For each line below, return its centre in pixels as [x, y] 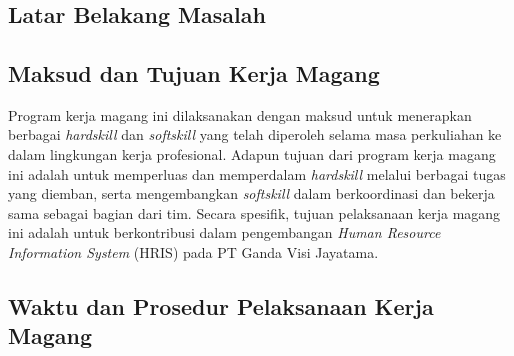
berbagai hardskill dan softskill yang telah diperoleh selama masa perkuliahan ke [255, 134]
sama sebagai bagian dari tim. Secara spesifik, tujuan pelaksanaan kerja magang [254, 212]
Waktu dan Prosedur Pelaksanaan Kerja [221, 305]
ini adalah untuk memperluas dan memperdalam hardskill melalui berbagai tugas [257, 173]
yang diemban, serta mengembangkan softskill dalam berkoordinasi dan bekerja [251, 193]
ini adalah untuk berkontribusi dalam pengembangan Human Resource [224, 232]
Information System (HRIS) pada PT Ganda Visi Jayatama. [193, 251]
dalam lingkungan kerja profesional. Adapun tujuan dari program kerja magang [252, 153]
